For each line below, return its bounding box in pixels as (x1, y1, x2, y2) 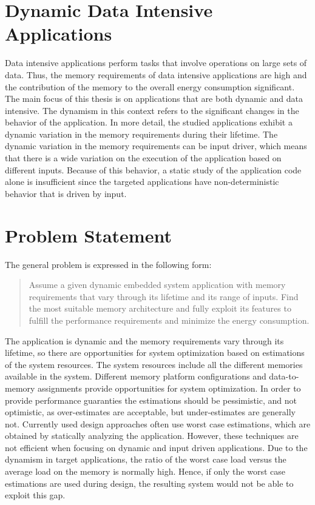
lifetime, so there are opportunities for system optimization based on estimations (5, 346, 305, 359)
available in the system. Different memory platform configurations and (5, 370, 266, 383)
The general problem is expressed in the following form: (5, 258, 212, 270)
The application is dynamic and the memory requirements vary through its (5, 334, 284, 347)
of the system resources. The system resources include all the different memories (5, 358, 303, 370)
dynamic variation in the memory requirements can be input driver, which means (5, 139, 307, 152)
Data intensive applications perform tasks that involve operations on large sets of (5, 56, 307, 69)
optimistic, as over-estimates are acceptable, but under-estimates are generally (5, 406, 296, 418)
